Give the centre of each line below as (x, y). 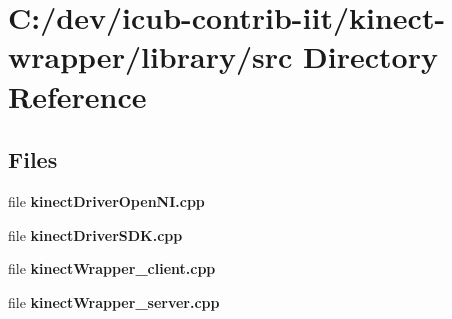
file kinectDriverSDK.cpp (95, 234)
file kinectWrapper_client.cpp (112, 268)
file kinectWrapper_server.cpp (114, 301)
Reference (77, 95)
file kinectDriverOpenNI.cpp (106, 200)
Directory (370, 56)
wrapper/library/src (150, 56)
